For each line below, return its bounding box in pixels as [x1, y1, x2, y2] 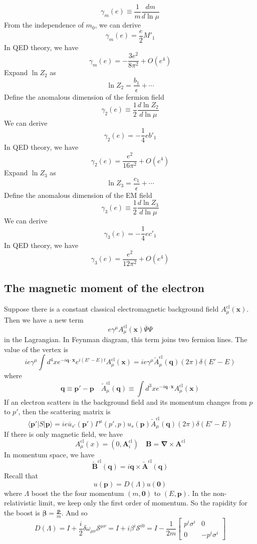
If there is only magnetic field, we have [4, 429, 123, 439]
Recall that [4, 470, 38, 481]
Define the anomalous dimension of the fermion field [4, 92, 164, 102]
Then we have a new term [4, 314, 84, 325]
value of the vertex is [4, 344, 69, 354]
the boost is [4, 507, 40, 517]
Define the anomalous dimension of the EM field [4, 189, 152, 200]
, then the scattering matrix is [18, 406, 111, 417]
